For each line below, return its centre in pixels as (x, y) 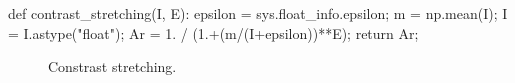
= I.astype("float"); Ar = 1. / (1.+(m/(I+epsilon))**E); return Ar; (213, 32)
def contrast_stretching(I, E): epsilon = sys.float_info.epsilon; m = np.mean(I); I (258, 13)
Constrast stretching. (112, 66)
